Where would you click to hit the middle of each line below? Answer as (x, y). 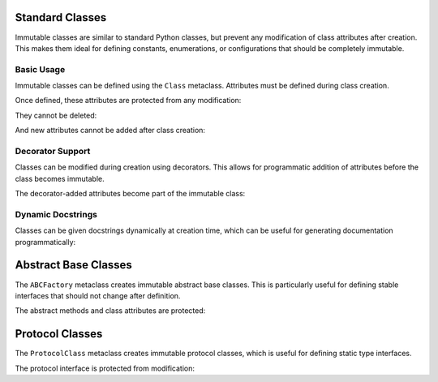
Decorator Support (53, 151)
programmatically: (45, 242)
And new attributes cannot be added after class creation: (110, 131)
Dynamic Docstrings (56, 214)
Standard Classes (61, 17)
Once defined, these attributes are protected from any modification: (128, 101)
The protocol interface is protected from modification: (105, 368)
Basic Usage (40, 69)
